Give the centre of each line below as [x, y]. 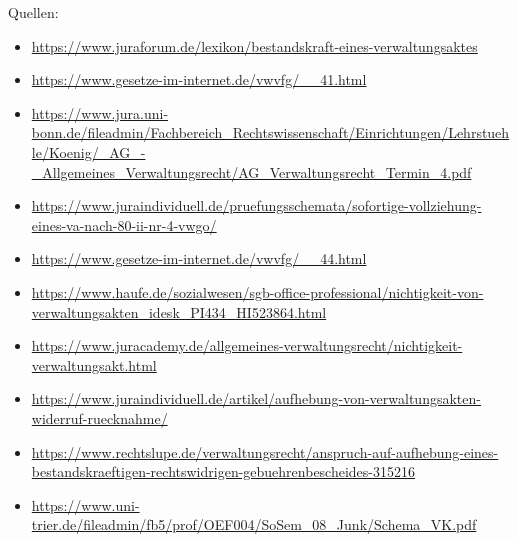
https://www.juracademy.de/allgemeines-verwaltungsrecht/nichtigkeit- [247, 345]
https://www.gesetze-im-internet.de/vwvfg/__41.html [199, 79]
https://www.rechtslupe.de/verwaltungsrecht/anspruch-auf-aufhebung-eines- [265, 451]
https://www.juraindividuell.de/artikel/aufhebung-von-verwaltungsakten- [256, 398]
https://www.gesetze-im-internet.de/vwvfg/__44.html [199, 258]
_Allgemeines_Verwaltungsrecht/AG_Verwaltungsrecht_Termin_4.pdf [251, 171]
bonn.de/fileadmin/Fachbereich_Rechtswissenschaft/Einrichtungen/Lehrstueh [270, 132]
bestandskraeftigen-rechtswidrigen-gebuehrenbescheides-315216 [223, 471]
